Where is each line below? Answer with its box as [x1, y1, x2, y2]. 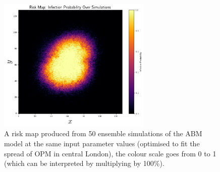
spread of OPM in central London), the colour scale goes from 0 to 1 [4, 148, 216, 158]
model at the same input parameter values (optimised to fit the [4, 138, 200, 148]
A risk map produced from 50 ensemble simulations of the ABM [4, 128, 202, 139]
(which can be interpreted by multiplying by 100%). [4, 158, 164, 168]
